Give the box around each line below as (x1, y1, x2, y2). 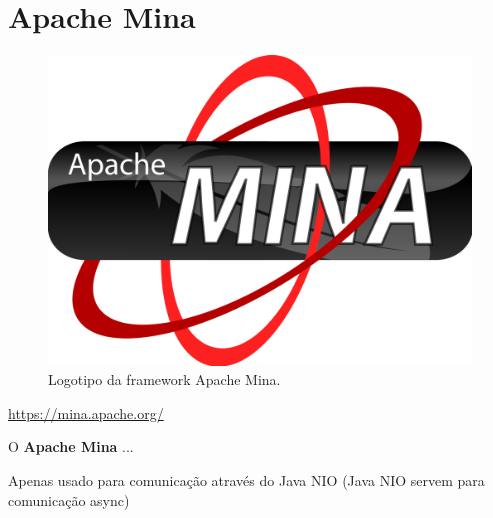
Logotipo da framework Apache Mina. (48, 369, 281, 390)
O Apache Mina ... (8, 436, 134, 457)
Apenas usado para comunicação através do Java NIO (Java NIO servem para (8, 470, 485, 491)
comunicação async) (8, 489, 130, 510)
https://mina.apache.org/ (8, 402, 164, 423)
